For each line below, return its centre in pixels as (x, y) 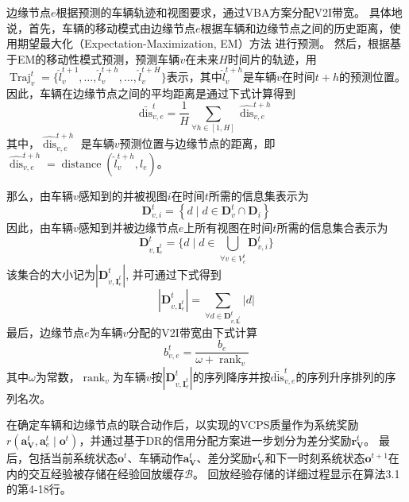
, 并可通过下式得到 (174, 274)
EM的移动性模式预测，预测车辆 (98, 58)
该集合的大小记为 (51, 274)
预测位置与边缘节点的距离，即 (197, 143)
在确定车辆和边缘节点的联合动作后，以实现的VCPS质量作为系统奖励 (183, 425)
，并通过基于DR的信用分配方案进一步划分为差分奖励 (215, 440)
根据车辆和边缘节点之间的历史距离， (295, 27)
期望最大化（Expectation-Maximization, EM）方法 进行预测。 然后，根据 (204, 43)
